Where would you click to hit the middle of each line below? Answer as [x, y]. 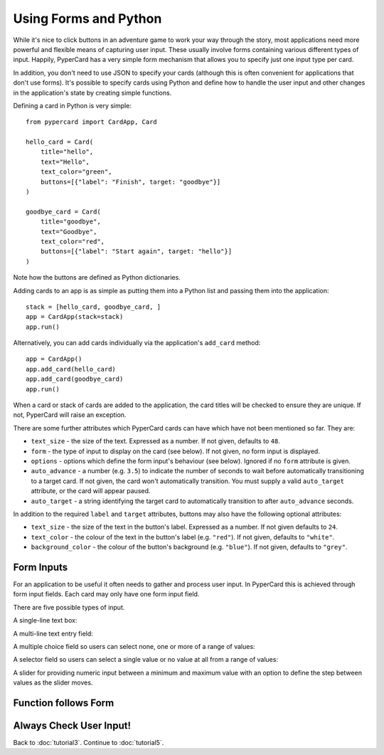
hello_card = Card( [60, 142]
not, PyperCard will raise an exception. [70, 415]
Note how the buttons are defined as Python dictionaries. [97, 278]
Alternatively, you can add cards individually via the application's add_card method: [137, 343]
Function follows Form [64, 703]
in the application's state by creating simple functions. [92, 93]
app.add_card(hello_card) [71, 369]
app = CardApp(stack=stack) [75, 317]
